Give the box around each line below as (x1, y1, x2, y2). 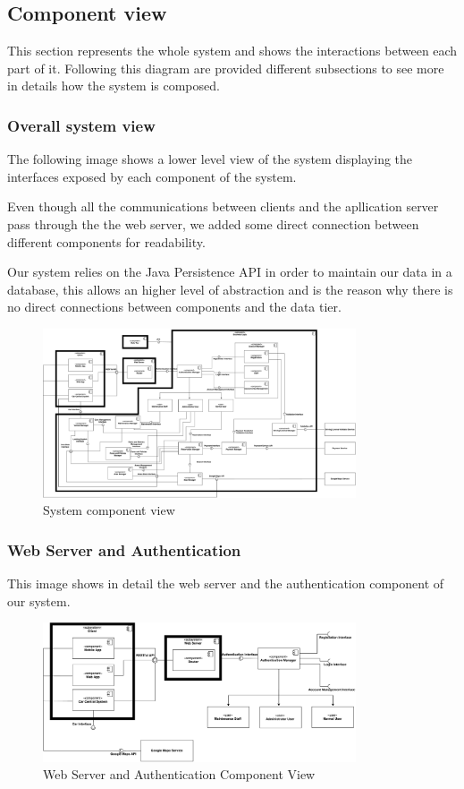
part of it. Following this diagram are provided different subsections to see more (7, 58, 444, 77)
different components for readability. (7, 232, 206, 251)
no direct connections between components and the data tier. (7, 297, 342, 316)
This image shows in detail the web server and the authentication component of (7, 574, 444, 593)
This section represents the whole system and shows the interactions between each (7, 41, 458, 60)
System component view (43, 501, 175, 519)
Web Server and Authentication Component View (43, 765, 316, 784)
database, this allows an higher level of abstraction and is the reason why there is (7, 279, 453, 298)
